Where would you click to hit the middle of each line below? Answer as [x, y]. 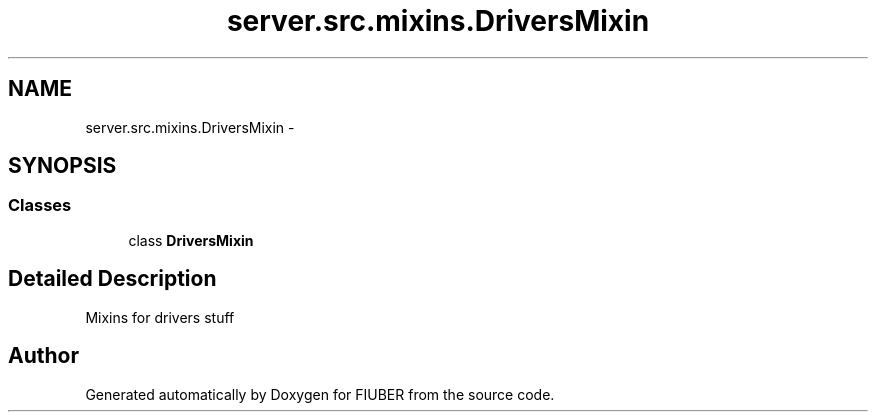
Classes [40, 205]
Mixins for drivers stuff [160, 317]
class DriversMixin [191, 240]
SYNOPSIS [62, 166]
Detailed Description [112, 279]
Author [43, 356]
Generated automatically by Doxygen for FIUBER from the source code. [320, 394]
